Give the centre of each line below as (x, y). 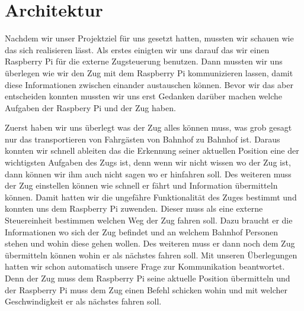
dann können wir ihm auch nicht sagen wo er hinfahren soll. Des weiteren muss (148, 174)
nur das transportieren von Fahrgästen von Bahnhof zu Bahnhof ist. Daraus (143, 139)
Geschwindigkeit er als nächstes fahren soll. (83, 301)
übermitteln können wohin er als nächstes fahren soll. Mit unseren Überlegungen (151, 255)
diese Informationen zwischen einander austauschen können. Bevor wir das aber (149, 84)
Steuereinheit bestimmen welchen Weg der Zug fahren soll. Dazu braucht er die (149, 220)
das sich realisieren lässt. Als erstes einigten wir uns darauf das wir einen (137, 49)
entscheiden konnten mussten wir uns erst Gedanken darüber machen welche (144, 96)
